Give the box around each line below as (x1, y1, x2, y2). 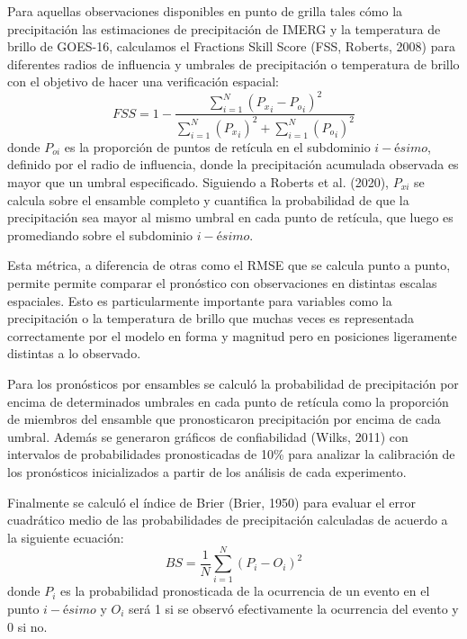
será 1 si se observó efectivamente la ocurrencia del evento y (129, 599, 459, 618)
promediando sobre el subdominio (7, 225, 193, 244)
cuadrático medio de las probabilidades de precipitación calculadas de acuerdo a (7, 510, 448, 529)
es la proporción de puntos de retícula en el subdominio (64, 137, 371, 156)
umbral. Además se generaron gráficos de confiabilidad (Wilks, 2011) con (7, 427, 409, 445)
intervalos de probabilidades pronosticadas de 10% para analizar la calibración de (7, 445, 455, 463)
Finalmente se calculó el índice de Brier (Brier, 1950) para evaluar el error (7, 492, 417, 511)
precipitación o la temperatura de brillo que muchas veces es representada (7, 309, 415, 328)
